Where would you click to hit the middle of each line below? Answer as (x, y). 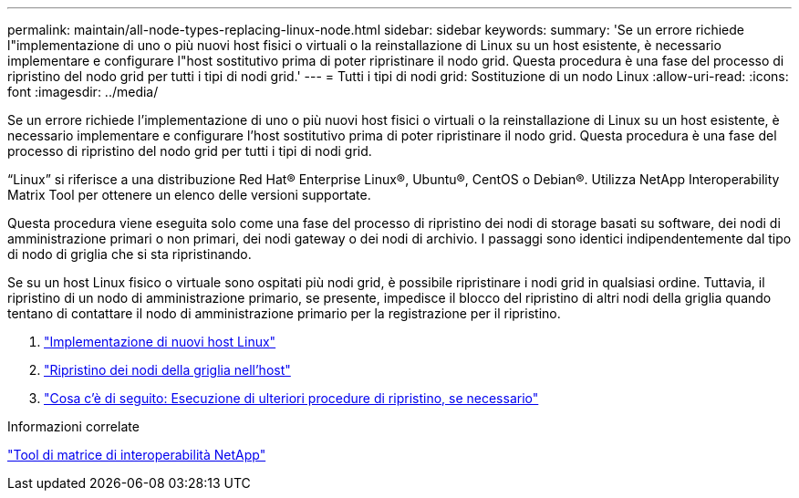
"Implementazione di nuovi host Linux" (160, 342)
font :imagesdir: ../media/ (83, 92)
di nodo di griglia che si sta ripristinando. (130, 254)
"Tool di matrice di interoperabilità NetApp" (137, 455)
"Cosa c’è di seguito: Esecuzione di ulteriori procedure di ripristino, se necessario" (291, 398)
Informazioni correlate (73, 426)
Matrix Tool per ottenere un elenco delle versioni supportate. (189, 195)
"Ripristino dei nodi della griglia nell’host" (167, 370)
